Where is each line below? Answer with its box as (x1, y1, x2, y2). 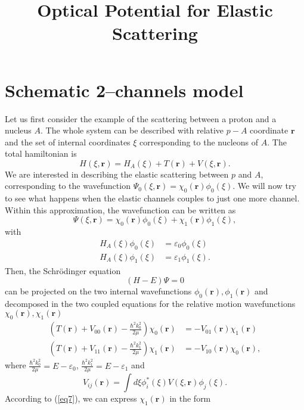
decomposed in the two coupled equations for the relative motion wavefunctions (5, 297, 296, 309)
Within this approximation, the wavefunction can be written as (5, 203, 236, 216)
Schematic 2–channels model (5, 77, 244, 102)
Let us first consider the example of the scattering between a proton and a (5, 112, 277, 125)
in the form (169, 392, 211, 405)
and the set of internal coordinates (5, 135, 131, 148)
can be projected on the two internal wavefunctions (5, 285, 192, 297)
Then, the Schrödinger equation (5, 264, 121, 277)
